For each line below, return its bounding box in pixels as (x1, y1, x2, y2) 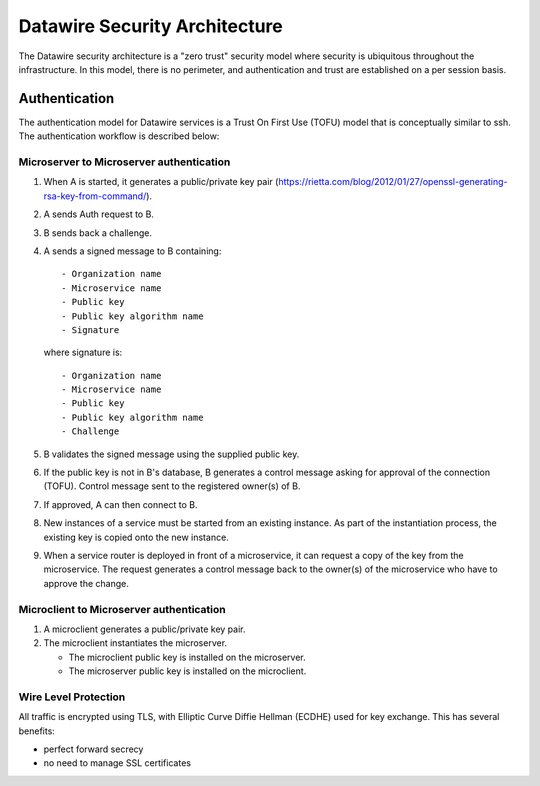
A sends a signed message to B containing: (43, 245, 222, 257)
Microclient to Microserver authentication (18, 602, 227, 616)
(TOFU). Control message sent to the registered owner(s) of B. (43, 480, 301, 492)
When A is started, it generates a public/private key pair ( (43, 176, 279, 188)
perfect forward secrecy (43, 743, 144, 755)
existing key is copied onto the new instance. (43, 531, 229, 543)
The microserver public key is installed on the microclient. (68, 665, 307, 677)
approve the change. (43, 577, 130, 589)
